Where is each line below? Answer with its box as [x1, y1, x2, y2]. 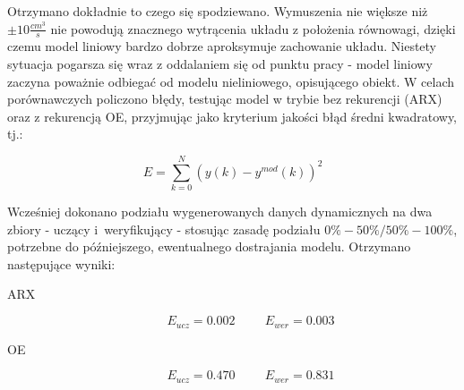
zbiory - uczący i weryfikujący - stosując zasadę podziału [7, 219, 321, 238]
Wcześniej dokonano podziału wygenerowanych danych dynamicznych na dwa [7, 202, 433, 221]
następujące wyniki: [7, 254, 116, 273]
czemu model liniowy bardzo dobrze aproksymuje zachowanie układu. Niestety [7, 37, 437, 55]
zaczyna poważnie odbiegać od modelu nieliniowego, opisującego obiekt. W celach [7, 72, 454, 90]
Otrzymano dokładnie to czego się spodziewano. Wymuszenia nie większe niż [7, 2, 428, 20]
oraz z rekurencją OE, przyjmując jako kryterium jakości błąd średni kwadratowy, [7, 106, 458, 125]
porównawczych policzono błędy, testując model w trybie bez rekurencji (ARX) [7, 89, 443, 108]
